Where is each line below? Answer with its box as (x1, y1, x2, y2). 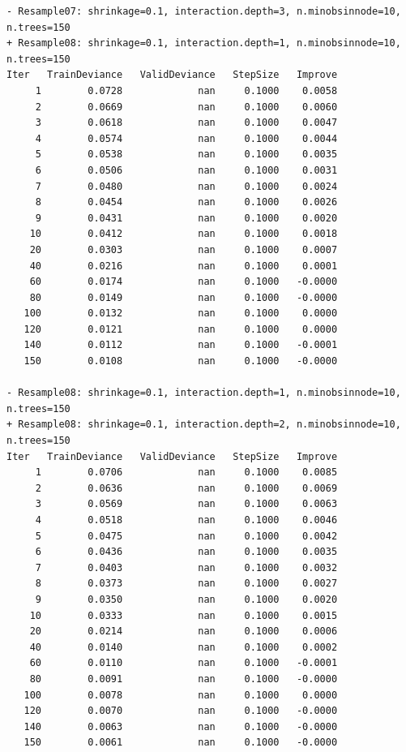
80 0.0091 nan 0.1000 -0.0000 (29, 673, 338, 685)
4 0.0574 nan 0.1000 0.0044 (35, 132, 338, 144)
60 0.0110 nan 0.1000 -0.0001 (29, 657, 338, 669)
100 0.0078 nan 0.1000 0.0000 (24, 689, 338, 701)
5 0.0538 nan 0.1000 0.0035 (35, 148, 338, 161)
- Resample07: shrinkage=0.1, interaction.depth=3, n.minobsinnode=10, (6, 6, 401, 17)
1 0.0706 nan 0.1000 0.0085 (35, 466, 338, 479)
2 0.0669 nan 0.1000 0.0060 (35, 101, 338, 113)
